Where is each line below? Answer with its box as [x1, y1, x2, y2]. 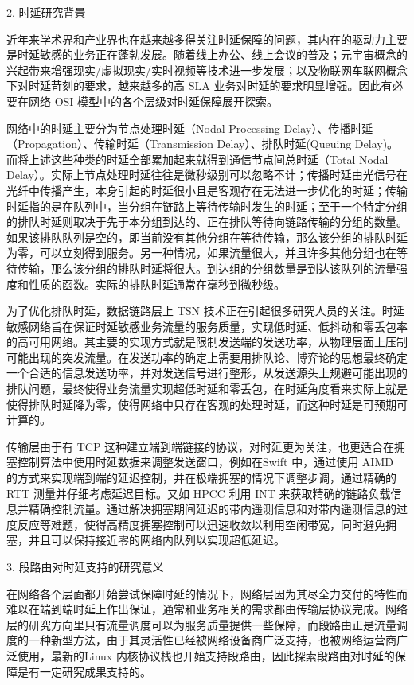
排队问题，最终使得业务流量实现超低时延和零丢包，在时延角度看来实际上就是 [6, 380, 408, 397]
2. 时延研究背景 [6, 4, 86, 20]
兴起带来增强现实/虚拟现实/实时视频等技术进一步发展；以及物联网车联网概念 [6, 61, 408, 78]
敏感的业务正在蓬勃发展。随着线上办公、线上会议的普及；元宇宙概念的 [39, 46, 408, 63]
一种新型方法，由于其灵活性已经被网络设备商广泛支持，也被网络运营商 [28, 632, 396, 648]
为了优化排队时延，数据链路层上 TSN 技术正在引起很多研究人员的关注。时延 [6, 302, 404, 319]
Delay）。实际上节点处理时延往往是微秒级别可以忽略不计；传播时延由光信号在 [6, 166, 408, 183]
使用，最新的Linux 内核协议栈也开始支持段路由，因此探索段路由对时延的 [17, 647, 395, 664]
